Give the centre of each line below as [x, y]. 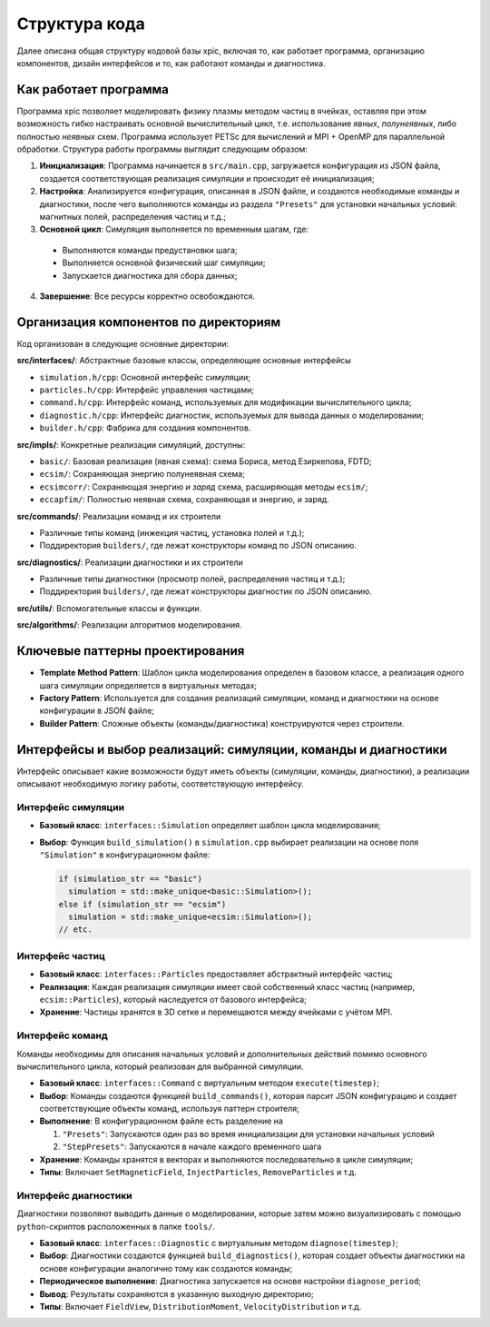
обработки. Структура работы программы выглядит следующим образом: [162, 149]
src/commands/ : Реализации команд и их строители [119, 516]
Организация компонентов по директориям [149, 322]
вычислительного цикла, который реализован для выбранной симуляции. [160, 1066]
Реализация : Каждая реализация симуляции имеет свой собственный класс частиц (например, [227, 986]
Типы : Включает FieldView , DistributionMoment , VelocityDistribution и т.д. [201, 1306]
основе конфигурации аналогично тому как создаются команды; [166, 1268]
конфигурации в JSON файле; [97, 711]
